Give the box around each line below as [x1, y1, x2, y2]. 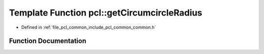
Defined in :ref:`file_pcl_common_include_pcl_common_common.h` [21, 24, 156, 30]
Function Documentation [9, 37, 87, 45]
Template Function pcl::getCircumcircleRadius [9, 7, 202, 18]
